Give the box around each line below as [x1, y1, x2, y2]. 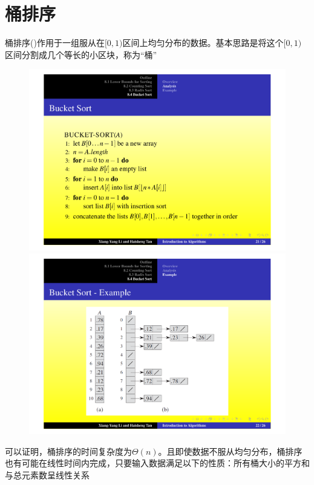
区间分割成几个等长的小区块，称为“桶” [5, 48, 157, 60]
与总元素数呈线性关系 [5, 469, 90, 481]
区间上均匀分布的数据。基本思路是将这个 [122, 36, 284, 49]
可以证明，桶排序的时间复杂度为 [5, 444, 132, 457]
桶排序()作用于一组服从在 [5, 36, 105, 49]
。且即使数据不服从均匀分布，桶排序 [158, 444, 303, 457]
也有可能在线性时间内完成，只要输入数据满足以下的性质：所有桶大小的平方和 [5, 457, 310, 469]
